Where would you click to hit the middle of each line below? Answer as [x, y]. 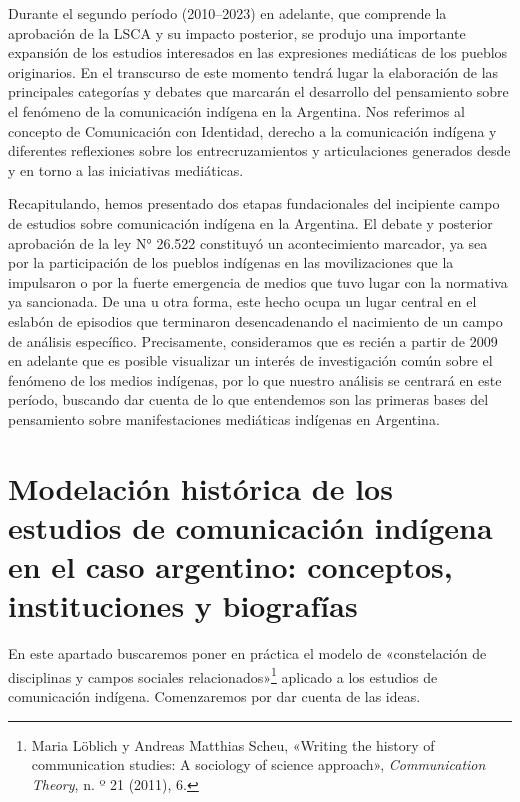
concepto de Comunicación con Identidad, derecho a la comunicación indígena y [252, 130]
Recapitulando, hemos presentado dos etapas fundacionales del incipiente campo [254, 203]
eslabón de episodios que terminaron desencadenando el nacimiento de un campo [255, 320]
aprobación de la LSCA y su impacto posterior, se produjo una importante [237, 32]
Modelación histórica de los [200, 487]
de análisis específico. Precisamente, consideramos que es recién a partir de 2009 [253, 340]
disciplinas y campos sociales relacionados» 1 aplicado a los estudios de [223, 675]
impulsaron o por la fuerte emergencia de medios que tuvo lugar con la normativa [258, 281]
